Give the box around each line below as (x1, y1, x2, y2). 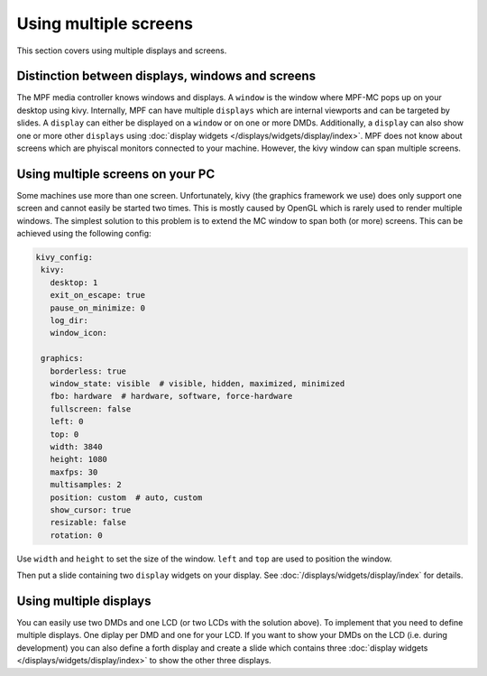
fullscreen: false (50, 403, 132, 414)
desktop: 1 (50, 277, 98, 288)
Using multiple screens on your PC (16, 166, 216, 181)
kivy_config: (35, 253, 94, 263)
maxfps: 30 (50, 467, 98, 477)
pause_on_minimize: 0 (50, 302, 146, 313)
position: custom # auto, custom (50, 492, 203, 503)
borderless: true (50, 366, 126, 376)
